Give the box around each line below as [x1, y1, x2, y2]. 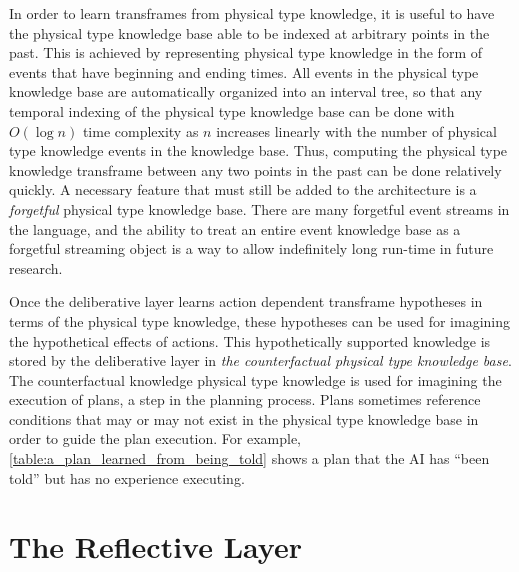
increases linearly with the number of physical [216, 120, 497, 141]
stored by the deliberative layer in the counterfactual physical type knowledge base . [9, 350, 512, 371]
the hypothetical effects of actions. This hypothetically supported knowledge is [9, 330, 491, 351]
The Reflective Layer [9, 526, 302, 567]
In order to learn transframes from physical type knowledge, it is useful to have [9, 3, 495, 23]
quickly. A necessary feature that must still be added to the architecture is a [9, 179, 477, 200]
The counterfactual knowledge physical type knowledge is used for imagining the [9, 369, 502, 390]
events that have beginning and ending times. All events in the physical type [9, 61, 479, 82]
